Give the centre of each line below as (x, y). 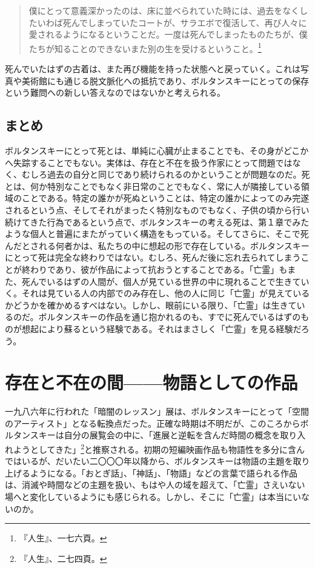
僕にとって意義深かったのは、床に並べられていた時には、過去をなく (164, 10)
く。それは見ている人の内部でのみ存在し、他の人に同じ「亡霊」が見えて (149, 293)
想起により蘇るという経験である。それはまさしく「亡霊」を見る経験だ (161, 328)
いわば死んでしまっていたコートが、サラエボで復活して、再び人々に (172, 22)
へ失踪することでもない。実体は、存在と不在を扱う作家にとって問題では (149, 162)
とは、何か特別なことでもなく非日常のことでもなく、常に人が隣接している (153, 186)
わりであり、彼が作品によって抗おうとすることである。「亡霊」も (159, 269)
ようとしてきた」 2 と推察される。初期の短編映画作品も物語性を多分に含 (155, 448)
